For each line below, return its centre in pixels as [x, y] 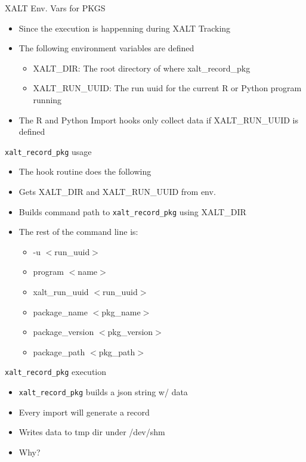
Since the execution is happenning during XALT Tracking [125, 28]
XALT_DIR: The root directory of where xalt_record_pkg [142, 68]
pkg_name [121, 311]
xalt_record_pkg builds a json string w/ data [103, 392]
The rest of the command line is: [78, 232]
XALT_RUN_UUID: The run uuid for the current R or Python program [167, 88]
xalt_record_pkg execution [55, 372]
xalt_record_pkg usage [48, 151]
